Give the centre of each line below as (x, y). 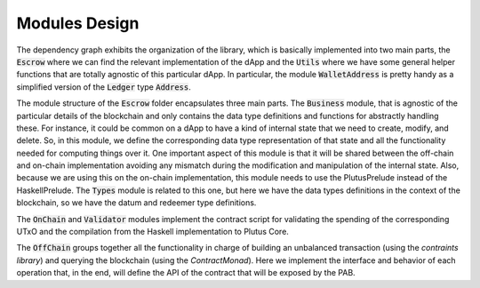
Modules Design (78, 23)
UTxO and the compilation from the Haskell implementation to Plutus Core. (152, 232)
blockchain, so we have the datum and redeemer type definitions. (136, 203)
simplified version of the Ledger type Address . (104, 87)
